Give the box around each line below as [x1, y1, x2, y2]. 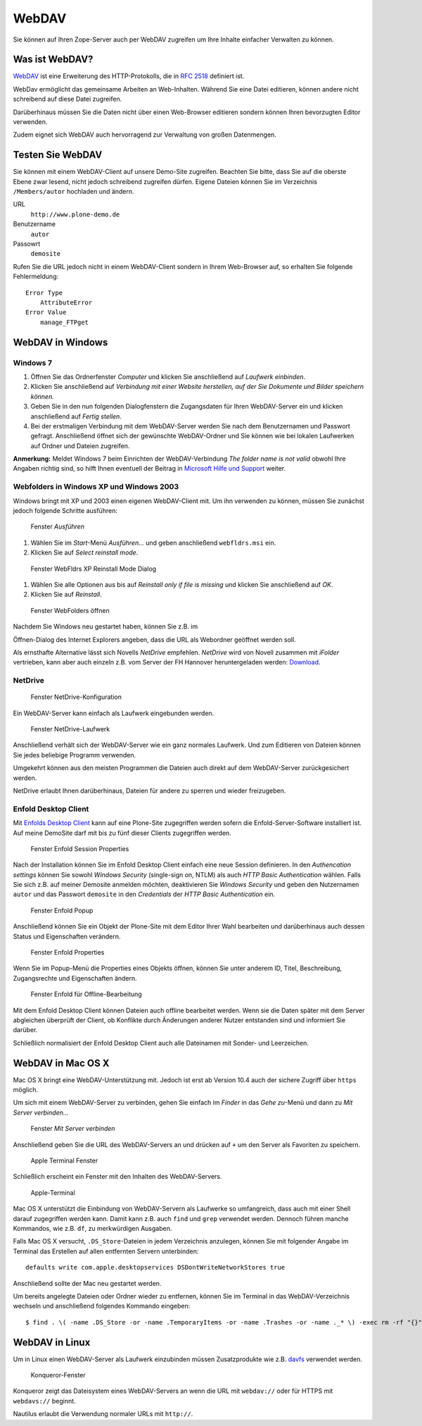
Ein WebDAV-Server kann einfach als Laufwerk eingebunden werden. [13, 709, 215, 717]
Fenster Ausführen [30, 522, 84, 531]
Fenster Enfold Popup [30, 906, 94, 914]
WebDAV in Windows [13, 336, 108, 348]
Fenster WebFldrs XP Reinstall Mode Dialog [30, 564, 157, 573]
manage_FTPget [39, 318, 89, 326]
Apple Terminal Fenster [30, 1156, 98, 1165]
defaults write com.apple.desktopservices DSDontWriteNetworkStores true [25, 1263, 286, 1272]
